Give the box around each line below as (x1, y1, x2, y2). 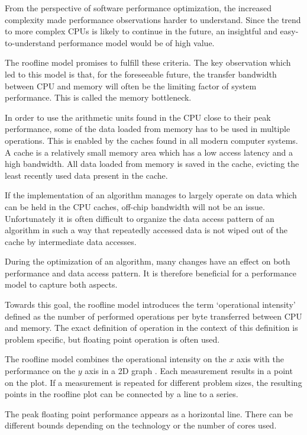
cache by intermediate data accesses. (5, 235, 137, 247)
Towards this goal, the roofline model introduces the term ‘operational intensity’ (5, 298, 296, 311)
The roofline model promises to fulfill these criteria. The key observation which (5, 56, 291, 69)
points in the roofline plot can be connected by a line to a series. (5, 388, 238, 400)
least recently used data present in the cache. (5, 169, 168, 181)
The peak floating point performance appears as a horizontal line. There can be (5, 407, 293, 420)
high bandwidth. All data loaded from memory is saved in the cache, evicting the (5, 157, 299, 170)
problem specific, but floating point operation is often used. (5, 333, 220, 345)
